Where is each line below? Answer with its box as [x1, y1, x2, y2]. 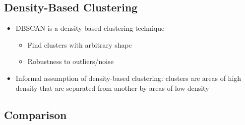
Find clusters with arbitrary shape [27, 39, 132, 50]
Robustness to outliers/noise [27, 56, 114, 66]
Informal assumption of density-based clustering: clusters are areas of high [15, 72, 242, 83]
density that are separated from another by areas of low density [15, 82, 209, 93]
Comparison [4, 107, 67, 122]
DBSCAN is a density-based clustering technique [15, 23, 165, 33]
